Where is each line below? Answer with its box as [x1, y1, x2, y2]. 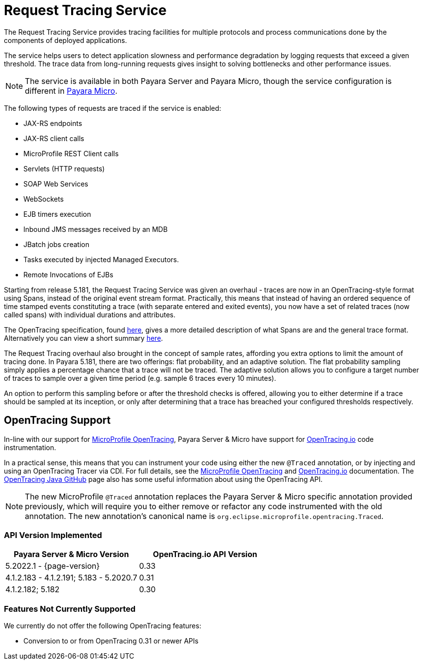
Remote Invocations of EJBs [23, 270, 114, 279]
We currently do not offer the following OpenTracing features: [4, 622, 201, 630]
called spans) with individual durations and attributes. [4, 310, 175, 319]
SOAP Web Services [23, 179, 88, 188]
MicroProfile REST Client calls [23, 149, 119, 158]
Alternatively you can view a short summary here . [4, 333, 163, 342]
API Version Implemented [4, 530, 102, 540]
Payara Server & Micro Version [14, 549, 129, 560]
